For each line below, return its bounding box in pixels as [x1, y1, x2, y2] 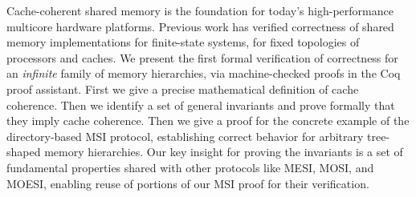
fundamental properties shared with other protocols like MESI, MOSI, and [6, 159, 374, 175]
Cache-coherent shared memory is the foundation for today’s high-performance [6, 2, 394, 18]
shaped [6, 143, 41, 160]
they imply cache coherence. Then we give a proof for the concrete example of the [6, 112, 410, 129]
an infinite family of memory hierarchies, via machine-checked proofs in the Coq [6, 65, 401, 82]
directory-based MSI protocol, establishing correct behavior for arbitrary [6, 127, 364, 144]
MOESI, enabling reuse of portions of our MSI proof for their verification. [6, 175, 369, 191]
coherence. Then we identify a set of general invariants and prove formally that [6, 96, 395, 113]
